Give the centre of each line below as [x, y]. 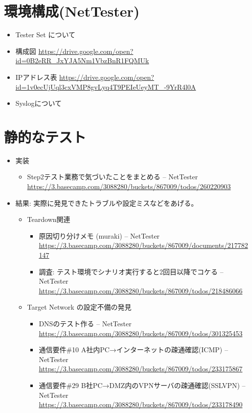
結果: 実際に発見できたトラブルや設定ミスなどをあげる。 [107, 203]
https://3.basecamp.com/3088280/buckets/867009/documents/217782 [143, 245]
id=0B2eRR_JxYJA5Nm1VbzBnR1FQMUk [82, 61]
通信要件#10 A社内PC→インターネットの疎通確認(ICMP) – [133, 350]
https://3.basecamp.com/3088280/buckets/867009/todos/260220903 [129, 186]
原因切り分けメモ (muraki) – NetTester [99, 235]
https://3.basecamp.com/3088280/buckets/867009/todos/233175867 [141, 369]
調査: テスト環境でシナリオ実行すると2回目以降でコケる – [131, 271]
